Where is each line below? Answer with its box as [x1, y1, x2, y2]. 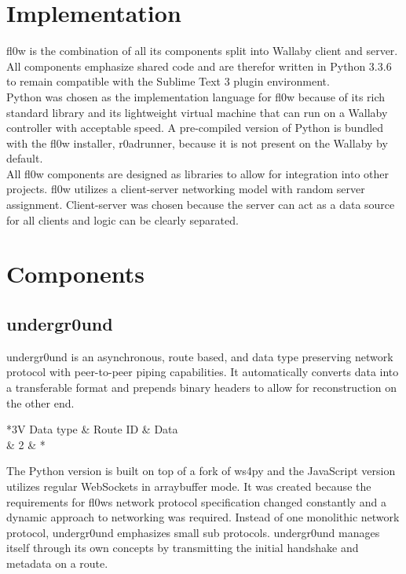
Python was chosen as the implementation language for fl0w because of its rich [6, 88, 386, 104]
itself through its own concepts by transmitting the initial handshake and [6, 539, 359, 556]
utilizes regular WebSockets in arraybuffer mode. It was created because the [6, 477, 371, 494]
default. [6, 150, 43, 166]
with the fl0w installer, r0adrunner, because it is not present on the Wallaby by [6, 134, 388, 151]
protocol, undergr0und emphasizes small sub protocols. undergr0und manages [6, 524, 380, 540]
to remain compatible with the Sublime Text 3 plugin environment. [6, 73, 330, 90]
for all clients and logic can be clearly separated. [6, 211, 239, 228]
